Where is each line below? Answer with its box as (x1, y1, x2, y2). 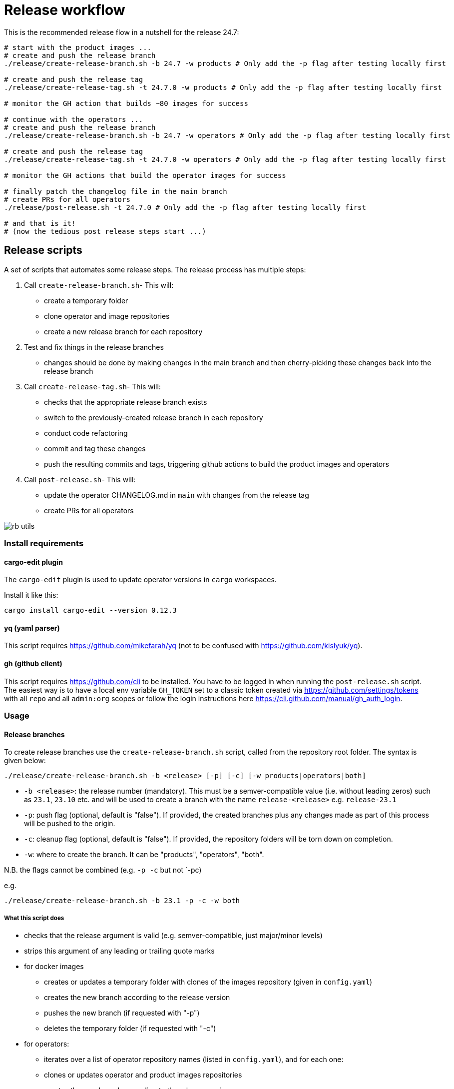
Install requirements (4, 538, 84, 548)
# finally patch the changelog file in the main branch (4, 187, 227, 195)
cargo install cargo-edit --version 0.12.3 (4, 606, 177, 615)
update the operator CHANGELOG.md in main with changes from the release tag (44, 490, 309, 499)
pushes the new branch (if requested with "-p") (44, 1009, 200, 1017)
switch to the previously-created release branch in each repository (44, 413, 263, 422)
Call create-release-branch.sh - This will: (24, 280, 174, 289)
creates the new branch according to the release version (44, 993, 230, 1002)
